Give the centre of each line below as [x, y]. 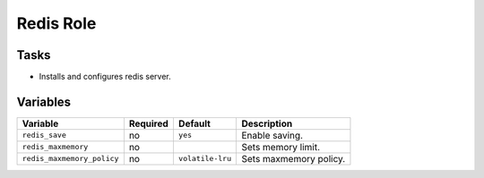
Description [267, 123]
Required [149, 123]
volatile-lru [205, 159]
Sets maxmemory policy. [294, 158]
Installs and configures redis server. [105, 77]
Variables [44, 102]
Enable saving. [272, 135]
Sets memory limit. [281, 147]
